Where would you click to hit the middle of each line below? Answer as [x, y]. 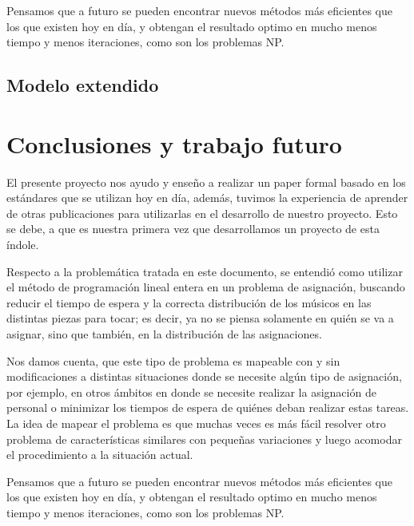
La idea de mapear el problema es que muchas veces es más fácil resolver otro [196, 423]
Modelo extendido [83, 85]
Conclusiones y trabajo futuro [174, 143]
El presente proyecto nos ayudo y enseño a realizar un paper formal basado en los [206, 182]
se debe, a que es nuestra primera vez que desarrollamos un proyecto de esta [193, 229]
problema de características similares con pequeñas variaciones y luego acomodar [204, 439]
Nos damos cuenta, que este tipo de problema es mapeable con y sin [173, 360]
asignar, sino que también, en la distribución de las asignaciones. [164, 334]
